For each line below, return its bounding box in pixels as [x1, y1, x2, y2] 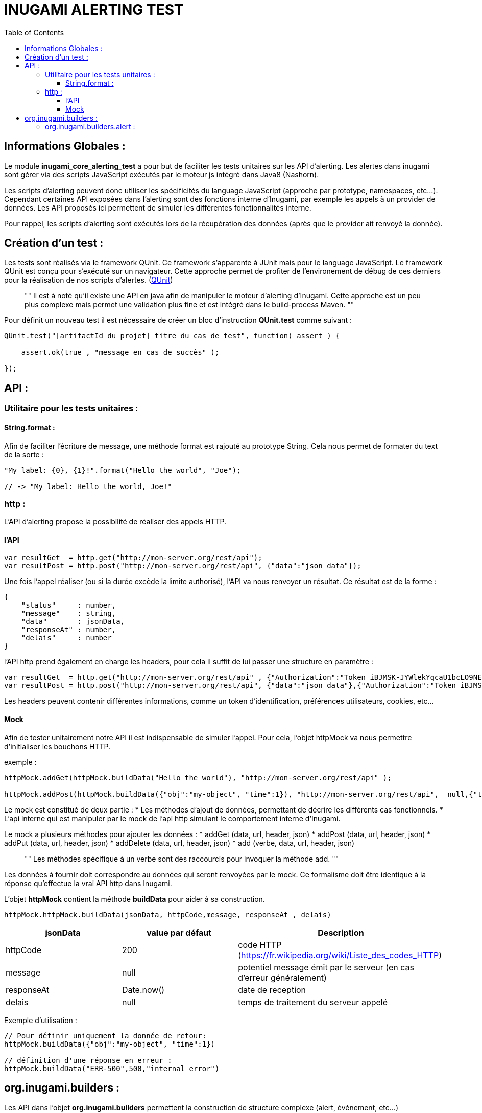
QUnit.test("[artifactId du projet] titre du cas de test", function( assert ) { [4, 332, 340, 340]
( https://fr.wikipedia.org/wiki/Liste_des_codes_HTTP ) [238, 949, 442, 960]
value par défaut [147, 927, 212, 938]
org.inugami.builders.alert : [45, 122, 135, 131]
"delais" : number [21, 634, 112, 642]
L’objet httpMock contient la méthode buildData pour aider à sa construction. [4, 894, 265, 903]
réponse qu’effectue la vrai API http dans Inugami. [4, 878, 172, 888]
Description [318, 927, 364, 938]
